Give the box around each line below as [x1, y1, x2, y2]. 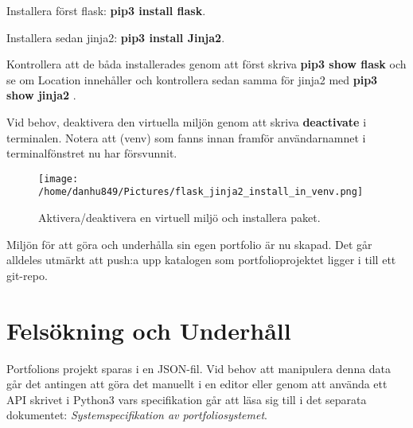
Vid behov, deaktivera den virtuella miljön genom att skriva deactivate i [6, 113, 367, 130]
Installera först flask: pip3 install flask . [6, 2, 206, 18]
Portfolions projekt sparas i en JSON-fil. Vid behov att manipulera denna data [6, 360, 392, 376]
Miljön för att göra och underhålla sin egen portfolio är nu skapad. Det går [6, 235, 372, 252]
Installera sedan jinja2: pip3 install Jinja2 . [6, 29, 225, 45]
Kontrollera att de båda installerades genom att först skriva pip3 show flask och [6, 56, 407, 72]
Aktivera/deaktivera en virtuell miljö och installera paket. [38, 209, 321, 226]
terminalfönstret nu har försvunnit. [6, 145, 177, 161]
